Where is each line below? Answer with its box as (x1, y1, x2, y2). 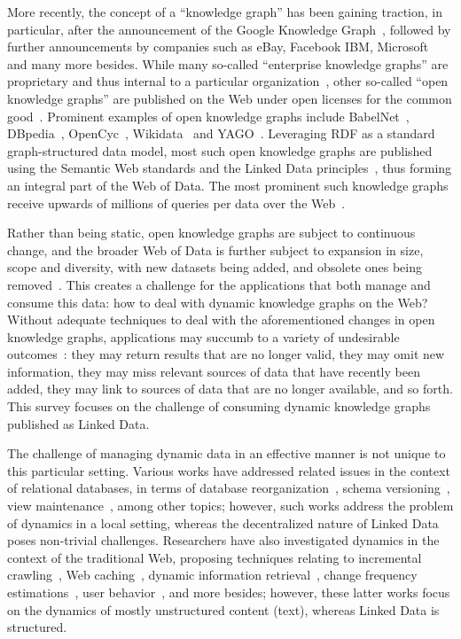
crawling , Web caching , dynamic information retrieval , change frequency (7, 565, 418, 584)
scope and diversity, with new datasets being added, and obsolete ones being (7, 258, 422, 277)
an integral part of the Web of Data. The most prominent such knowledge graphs (7, 175, 449, 194)
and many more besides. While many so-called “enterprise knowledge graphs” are (7, 54, 449, 73)
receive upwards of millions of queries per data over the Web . (7, 193, 346, 212)
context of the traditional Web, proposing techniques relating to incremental (7, 548, 422, 566)
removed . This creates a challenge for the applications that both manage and (7, 275, 431, 293)
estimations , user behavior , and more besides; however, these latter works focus (7, 583, 450, 601)
